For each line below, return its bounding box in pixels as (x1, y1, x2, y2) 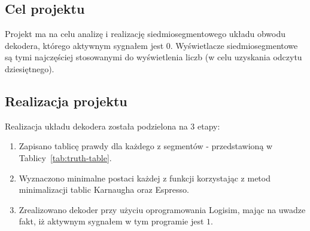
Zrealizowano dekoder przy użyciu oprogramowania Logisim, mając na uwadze (19, 203, 306, 215)
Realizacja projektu (5, 91, 127, 110)
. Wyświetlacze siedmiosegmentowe (170, 39, 298, 51)
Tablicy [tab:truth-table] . (19, 151, 112, 164)
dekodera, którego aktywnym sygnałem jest (5, 39, 164, 51)
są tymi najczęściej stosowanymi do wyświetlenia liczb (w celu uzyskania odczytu (5, 51, 302, 63)
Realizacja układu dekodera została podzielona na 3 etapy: (5, 119, 220, 132)
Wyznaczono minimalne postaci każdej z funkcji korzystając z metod (19, 171, 271, 184)
